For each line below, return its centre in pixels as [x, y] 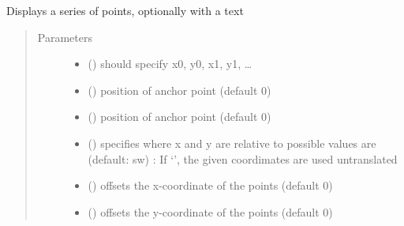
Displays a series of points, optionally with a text [125, 10]
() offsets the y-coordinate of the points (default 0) [210, 211]
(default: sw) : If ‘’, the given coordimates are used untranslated [243, 158]
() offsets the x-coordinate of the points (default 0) [210, 185]
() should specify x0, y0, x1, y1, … [170, 64]
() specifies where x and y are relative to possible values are [232, 143]
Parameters [65, 37]
